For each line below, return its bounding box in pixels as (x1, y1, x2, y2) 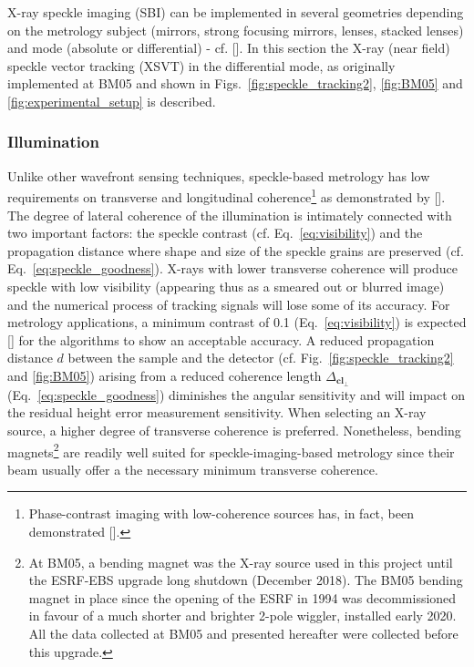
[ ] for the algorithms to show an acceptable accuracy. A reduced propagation (7, 330, 435, 349)
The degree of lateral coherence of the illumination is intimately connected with (7, 205, 452, 224)
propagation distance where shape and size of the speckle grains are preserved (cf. (7, 241, 464, 260)
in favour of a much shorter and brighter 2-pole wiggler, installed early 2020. (28, 606, 457, 625)
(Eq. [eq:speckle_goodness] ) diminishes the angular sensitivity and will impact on (7, 385, 466, 404)
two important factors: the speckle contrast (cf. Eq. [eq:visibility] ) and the (7, 223, 423, 242)
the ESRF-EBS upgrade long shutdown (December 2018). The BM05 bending (28, 570, 463, 590)
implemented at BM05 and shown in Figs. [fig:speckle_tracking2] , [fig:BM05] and (7, 74, 463, 93)
